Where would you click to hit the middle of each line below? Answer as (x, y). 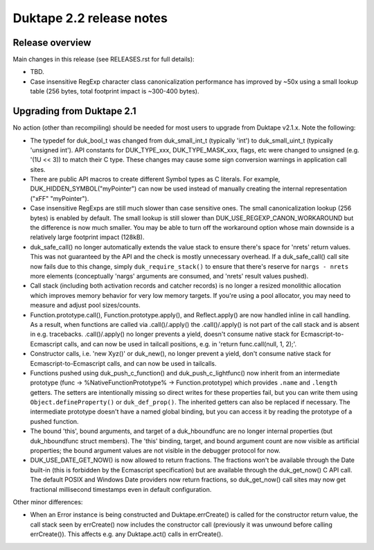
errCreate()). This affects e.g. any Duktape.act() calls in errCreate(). (126, 534)
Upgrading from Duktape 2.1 (74, 111)
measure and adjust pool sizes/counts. (86, 305)
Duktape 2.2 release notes (90, 18)
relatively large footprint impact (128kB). (87, 237)
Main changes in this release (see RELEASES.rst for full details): (104, 60)
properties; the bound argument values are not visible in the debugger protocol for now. (155, 451)
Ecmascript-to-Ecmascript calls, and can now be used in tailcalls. (124, 363)
